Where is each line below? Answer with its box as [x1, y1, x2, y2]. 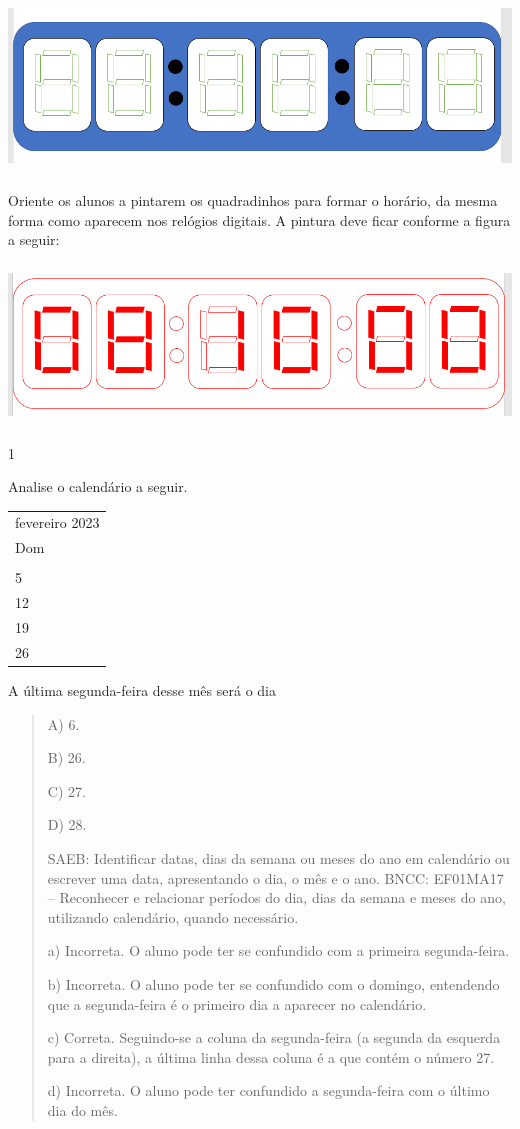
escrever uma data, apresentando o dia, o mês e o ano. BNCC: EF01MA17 [47, 867, 504, 888]
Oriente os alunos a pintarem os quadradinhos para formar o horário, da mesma [8, 190, 498, 211]
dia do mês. [47, 1099, 118, 1120]
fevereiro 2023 [15, 512, 100, 533]
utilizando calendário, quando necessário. [47, 906, 299, 927]
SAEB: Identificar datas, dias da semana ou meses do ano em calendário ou [47, 848, 510, 869]
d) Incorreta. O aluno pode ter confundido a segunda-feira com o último [47, 1080, 490, 1101]
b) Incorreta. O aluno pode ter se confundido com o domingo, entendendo [47, 973, 500, 994]
